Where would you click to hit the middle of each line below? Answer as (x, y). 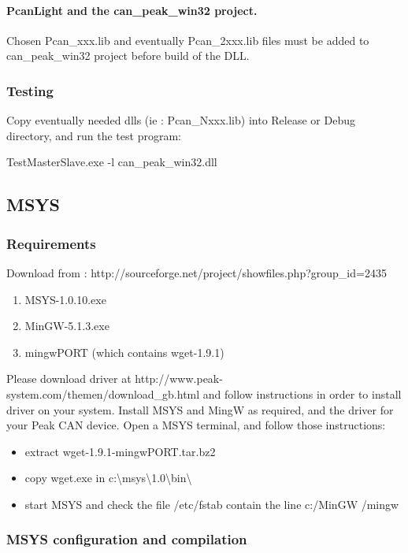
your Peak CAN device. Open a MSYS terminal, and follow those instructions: (196, 425)
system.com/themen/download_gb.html (103, 393)
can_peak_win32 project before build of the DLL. (128, 56)
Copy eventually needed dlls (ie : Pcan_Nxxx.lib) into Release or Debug (181, 120)
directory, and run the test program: (94, 135)
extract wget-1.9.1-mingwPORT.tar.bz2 (120, 451)
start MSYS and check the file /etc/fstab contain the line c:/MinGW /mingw (212, 504)
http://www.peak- (179, 379)
